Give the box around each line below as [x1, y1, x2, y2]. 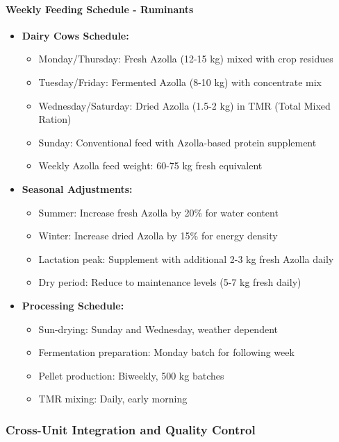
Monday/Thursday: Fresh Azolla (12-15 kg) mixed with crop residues [38, 51, 333, 66]
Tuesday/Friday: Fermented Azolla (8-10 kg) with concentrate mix [38, 74, 322, 89]
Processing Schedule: [22, 298, 124, 312]
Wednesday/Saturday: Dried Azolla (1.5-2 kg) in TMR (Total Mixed [38, 98, 331, 112]
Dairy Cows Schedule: [22, 28, 129, 42]
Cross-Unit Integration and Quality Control [6, 420, 256, 438]
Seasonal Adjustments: [22, 181, 133, 196]
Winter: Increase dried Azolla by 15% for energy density [38, 228, 278, 243]
